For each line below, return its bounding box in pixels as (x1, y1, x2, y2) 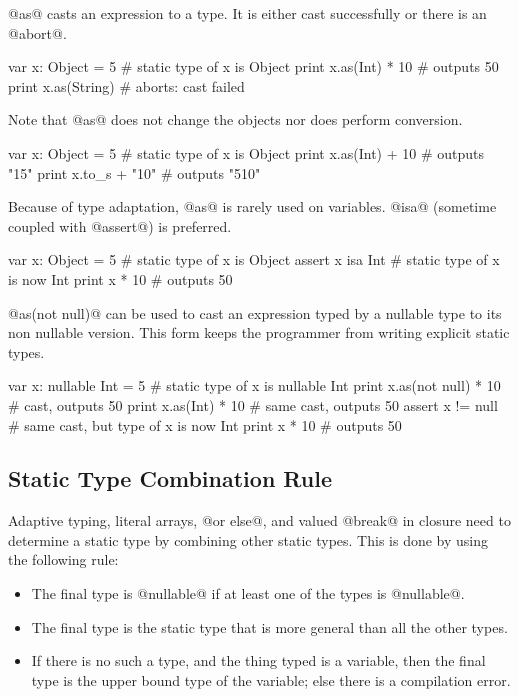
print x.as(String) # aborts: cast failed (8, 75, 245, 96)
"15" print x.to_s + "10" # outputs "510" (8, 162, 261, 183)
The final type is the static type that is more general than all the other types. (31, 616, 508, 637)
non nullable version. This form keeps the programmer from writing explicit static (8, 322, 510, 343)
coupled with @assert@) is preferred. (8, 215, 232, 236)
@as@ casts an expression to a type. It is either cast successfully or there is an (8, 3, 487, 23)
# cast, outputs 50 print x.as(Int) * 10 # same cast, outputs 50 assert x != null (8, 394, 498, 415)
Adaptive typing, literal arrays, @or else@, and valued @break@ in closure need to (8, 510, 511, 531)
